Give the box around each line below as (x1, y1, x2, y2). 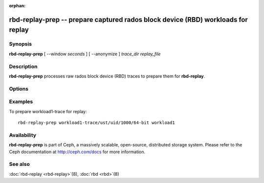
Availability (9, 132, 37, 139)
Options (9, 85, 29, 92)
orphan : (9, 3, 26, 8)
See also (9, 161, 30, 168)
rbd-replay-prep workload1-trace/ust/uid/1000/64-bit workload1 (18, 120, 176, 125)
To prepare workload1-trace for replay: (9, 108, 87, 114)
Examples (9, 98, 33, 105)
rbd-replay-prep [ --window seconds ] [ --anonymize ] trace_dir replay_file (9, 51, 161, 57)
